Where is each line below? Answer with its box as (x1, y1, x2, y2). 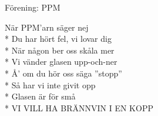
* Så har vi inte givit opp (5, 78, 96, 91)
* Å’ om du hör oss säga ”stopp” (5, 67, 122, 79)
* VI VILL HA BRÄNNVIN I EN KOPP (5, 101, 153, 114)
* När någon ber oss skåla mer (5, 44, 115, 56)
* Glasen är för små (5, 90, 76, 102)
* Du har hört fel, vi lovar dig (5, 32, 112, 45)
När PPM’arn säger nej (5, 21, 89, 33)
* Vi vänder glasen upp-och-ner (5, 55, 117, 68)
